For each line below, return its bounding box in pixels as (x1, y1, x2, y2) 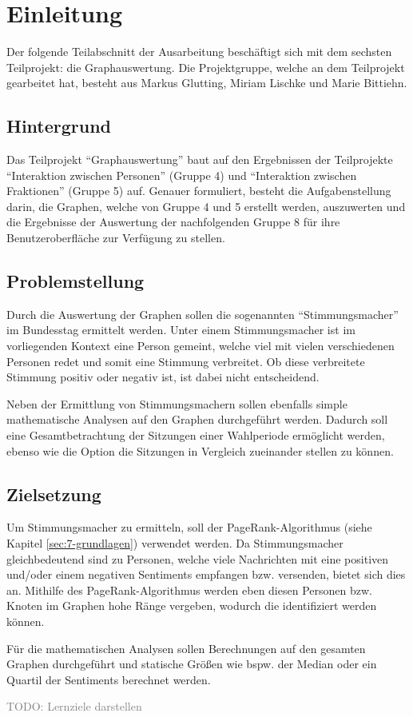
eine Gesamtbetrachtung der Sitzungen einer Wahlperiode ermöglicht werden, (6, 427, 385, 444)
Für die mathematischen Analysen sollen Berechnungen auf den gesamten (6, 639, 366, 656)
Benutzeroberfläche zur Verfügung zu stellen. (6, 229, 225, 246)
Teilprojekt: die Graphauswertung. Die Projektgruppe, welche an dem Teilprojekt (6, 58, 405, 75)
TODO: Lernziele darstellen (6, 698, 142, 715)
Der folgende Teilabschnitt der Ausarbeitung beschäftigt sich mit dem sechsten (6, 43, 392, 60)
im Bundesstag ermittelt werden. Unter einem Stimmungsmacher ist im (6, 321, 355, 338)
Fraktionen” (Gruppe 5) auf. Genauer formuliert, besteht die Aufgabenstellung (6, 182, 391, 199)
